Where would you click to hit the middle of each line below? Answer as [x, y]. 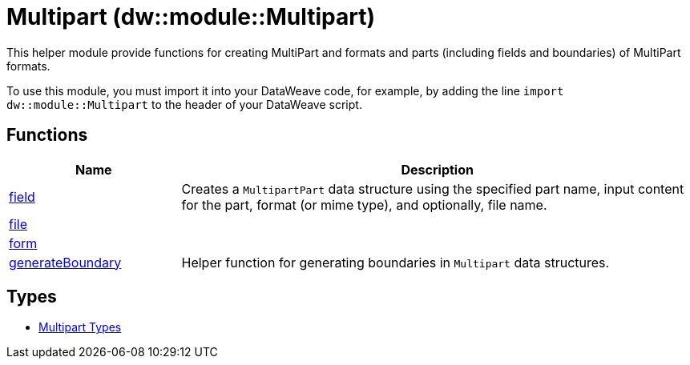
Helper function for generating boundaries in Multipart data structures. [395, 262]
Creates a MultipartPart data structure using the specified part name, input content [433, 189]
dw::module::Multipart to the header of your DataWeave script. [184, 104]
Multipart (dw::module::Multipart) [191, 17]
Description [437, 169]
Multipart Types [80, 327]
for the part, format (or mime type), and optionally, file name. [364, 205]
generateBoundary [65, 262]
